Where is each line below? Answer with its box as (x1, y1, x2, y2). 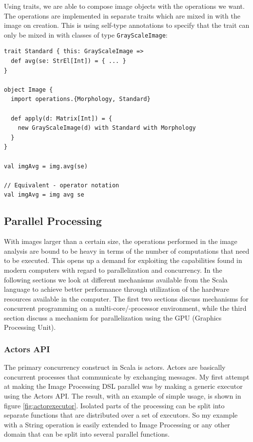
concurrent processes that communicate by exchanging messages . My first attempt (4, 371, 250, 382)
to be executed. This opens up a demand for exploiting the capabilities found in (4, 255, 242, 265)
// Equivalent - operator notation (4, 181, 119, 189)
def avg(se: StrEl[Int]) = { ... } (11, 58, 126, 65)
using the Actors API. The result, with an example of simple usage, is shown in (4, 391, 241, 401)
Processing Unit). (4, 322, 56, 332)
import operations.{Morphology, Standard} (11, 96, 151, 103)
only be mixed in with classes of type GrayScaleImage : (4, 29, 168, 40)
